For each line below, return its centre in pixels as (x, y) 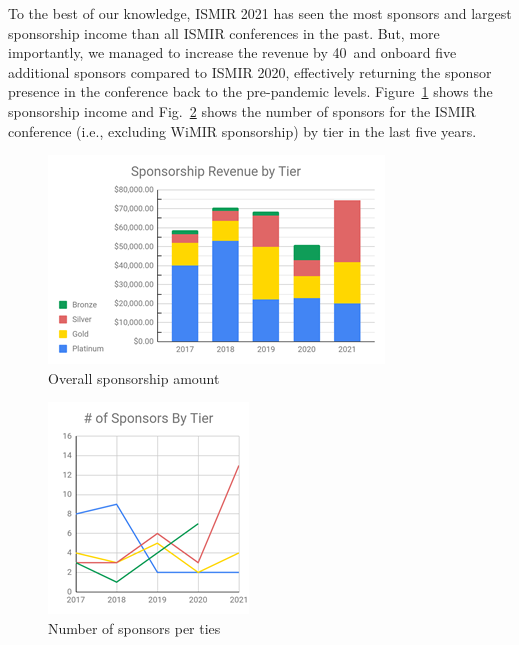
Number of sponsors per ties (134, 627)
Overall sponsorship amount (134, 377)
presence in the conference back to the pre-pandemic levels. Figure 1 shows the (250, 91)
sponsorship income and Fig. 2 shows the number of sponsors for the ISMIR (242, 110)
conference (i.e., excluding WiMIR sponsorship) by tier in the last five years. (242, 130)
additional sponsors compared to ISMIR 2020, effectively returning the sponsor (250, 71)
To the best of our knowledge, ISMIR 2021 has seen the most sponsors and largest (260, 13)
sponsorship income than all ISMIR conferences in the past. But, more (224, 32)
